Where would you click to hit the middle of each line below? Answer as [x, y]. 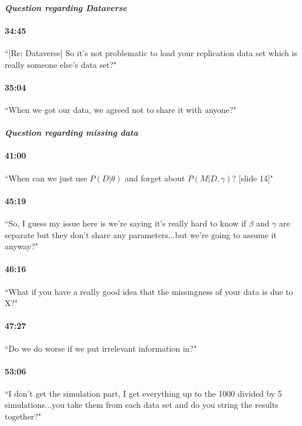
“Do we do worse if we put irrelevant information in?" [101, 348]
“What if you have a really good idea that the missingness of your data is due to [149, 291]
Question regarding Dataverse [66, 7]
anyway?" [22, 246]
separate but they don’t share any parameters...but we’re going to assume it [141, 234]
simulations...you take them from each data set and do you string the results [142, 405]
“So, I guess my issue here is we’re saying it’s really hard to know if [126, 223]
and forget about [155, 178]
